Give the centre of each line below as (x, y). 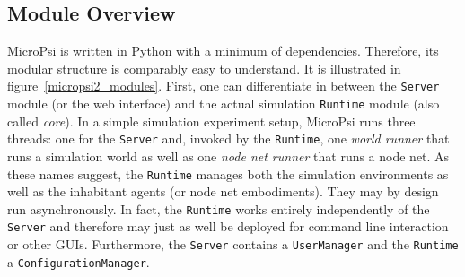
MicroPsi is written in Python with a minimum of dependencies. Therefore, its (223, 51)
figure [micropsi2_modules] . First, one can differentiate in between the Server (224, 86)
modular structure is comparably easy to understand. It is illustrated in (204, 68)
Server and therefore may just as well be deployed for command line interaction (228, 226)
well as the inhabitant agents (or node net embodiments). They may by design (223, 191)
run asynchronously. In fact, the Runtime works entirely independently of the (219, 208)
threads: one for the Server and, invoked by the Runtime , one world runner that (228, 138)
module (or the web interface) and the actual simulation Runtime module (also (224, 104)
